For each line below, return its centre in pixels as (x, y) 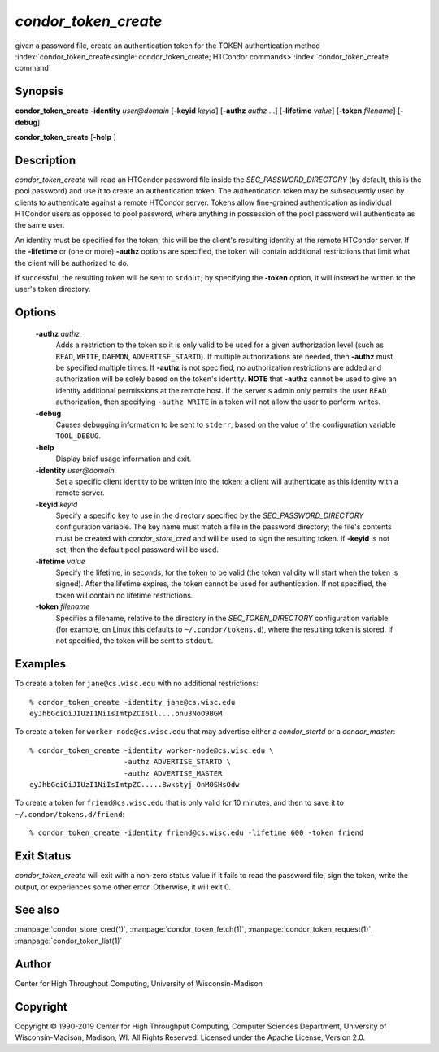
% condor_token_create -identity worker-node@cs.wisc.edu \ (152, 750)
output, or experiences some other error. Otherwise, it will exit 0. (123, 887)
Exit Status (43, 856)
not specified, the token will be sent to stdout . (135, 641)
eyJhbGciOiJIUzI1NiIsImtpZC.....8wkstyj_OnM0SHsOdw (135, 785)
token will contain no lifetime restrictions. (124, 595)
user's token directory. (53, 289)
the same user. (40, 225)
